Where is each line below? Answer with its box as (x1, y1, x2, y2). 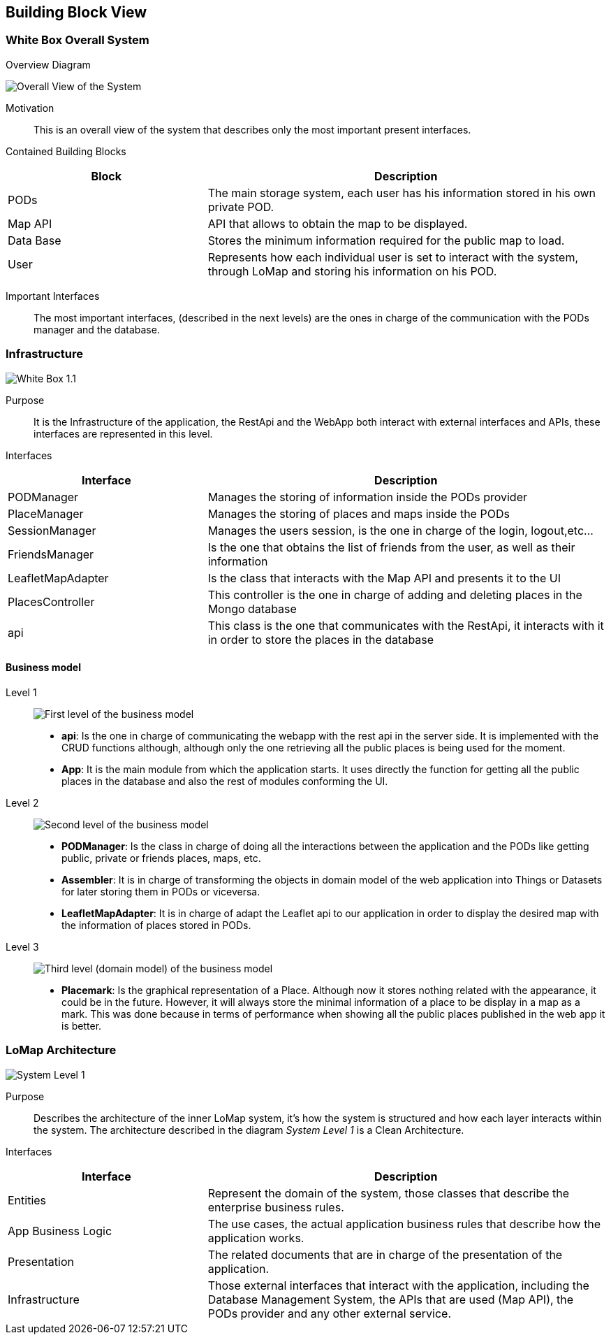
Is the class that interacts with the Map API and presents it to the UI (207, 570, 561, 585)
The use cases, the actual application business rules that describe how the (207, 1216, 601, 1231)
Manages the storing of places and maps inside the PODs (207, 506, 510, 521)
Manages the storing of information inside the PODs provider (207, 489, 527, 504)
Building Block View (6, 3, 147, 21)
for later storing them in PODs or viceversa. (61, 885, 260, 898)
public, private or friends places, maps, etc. (61, 851, 261, 864)
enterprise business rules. (207, 1199, 344, 1214)
